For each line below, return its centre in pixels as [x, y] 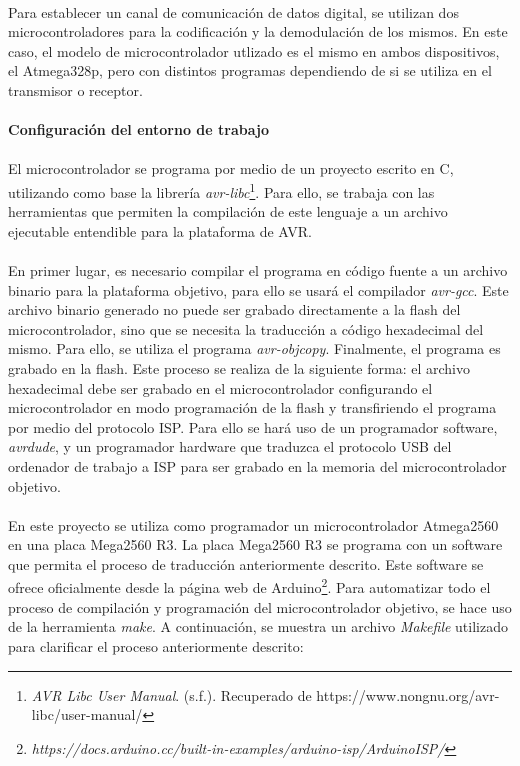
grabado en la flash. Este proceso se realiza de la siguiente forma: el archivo [239, 367]
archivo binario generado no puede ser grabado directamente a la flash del [234, 309]
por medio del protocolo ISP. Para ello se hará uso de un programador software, [253, 426]
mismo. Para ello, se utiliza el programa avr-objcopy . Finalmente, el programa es [254, 348]
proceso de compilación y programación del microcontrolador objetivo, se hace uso [260, 606]
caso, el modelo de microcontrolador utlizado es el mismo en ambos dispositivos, [254, 50]
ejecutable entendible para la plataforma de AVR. [160, 230]
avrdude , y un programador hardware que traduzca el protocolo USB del [230, 446]
